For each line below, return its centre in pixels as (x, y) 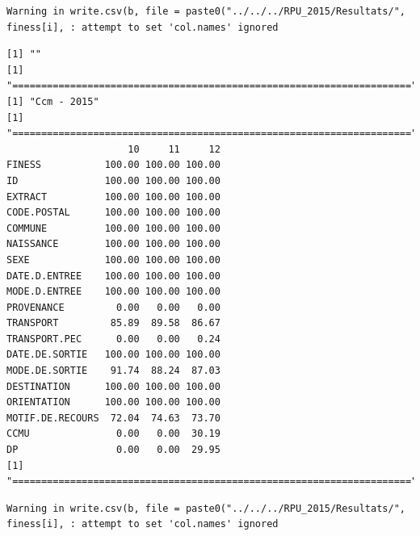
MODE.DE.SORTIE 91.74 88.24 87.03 (113, 371)
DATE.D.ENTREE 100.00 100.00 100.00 (113, 276)
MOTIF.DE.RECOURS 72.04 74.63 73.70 (113, 418)
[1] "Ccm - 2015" (53, 101)
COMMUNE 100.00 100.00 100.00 (113, 228)
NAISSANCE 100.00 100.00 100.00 (113, 244)
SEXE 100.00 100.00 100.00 (113, 260)
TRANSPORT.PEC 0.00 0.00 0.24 (113, 339)
